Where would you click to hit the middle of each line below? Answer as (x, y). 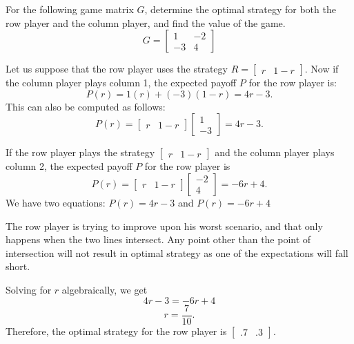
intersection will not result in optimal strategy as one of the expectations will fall (177, 252)
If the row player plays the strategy (80, 152)
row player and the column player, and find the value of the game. (146, 22)
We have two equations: (56, 202)
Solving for (29, 289)
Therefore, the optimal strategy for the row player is (116, 331)
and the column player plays (275, 152)
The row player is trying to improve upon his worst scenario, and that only (164, 226)
